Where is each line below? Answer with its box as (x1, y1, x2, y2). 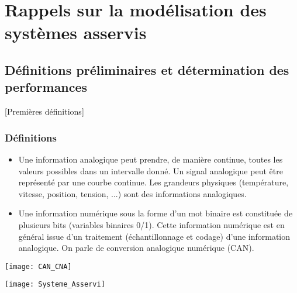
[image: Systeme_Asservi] (5, 280, 105, 289)
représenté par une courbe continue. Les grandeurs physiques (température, (18, 176, 289, 188)
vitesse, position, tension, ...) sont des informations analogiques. (18, 187, 247, 199)
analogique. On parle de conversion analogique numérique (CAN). (18, 242, 254, 254)
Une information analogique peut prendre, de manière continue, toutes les (18, 153, 283, 165)
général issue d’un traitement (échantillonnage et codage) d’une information (18, 230, 291, 242)
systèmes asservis (5, 20, 147, 44)
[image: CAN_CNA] (5, 262, 72, 271)
